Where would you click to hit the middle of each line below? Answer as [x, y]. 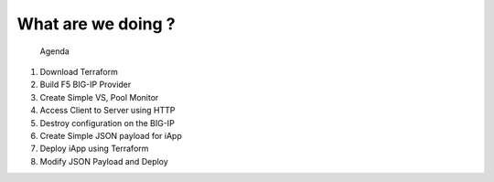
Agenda [55, 51]
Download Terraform [79, 71]
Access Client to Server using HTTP [107, 111]
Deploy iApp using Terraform [94, 149]
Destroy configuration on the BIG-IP [107, 123]
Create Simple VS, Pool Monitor [99, 97]
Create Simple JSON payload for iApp [111, 135]
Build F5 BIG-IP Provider [86, 85]
